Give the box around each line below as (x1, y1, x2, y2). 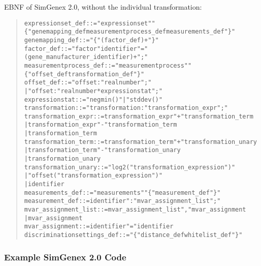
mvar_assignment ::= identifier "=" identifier (24, 223, 174, 230)
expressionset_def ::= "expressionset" (24, 19, 152, 27)
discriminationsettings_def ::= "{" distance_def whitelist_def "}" (24, 231, 243, 239)
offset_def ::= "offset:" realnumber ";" (24, 79, 152, 86)
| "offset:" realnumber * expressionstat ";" (24, 87, 162, 95)
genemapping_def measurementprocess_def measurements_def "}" (31, 28, 236, 36)
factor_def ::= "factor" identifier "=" (24, 45, 148, 52)
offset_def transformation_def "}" (31, 70, 145, 78)
